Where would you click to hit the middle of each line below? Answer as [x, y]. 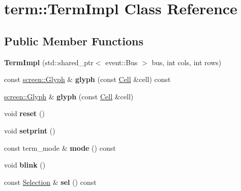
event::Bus [122, 62]
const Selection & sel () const [50, 182]
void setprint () [30, 130]
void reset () [24, 113]
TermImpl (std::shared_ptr [49, 62]
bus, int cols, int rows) [187, 62]
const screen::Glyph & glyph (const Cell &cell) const [87, 79]
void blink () [25, 165]
